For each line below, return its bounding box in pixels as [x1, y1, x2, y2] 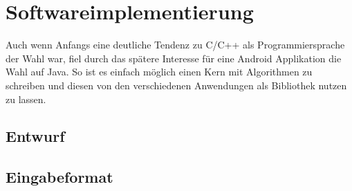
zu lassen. [6, 91, 46, 106]
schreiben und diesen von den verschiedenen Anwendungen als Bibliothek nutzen [6, 78, 347, 92]
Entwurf [6, 125, 65, 147]
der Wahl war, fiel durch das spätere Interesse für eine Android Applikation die [6, 51, 342, 65]
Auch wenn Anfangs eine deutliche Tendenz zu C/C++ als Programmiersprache [6, 37, 345, 52]
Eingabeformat [6, 166, 113, 188]
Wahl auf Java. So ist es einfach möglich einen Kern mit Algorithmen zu [6, 64, 313, 79]
